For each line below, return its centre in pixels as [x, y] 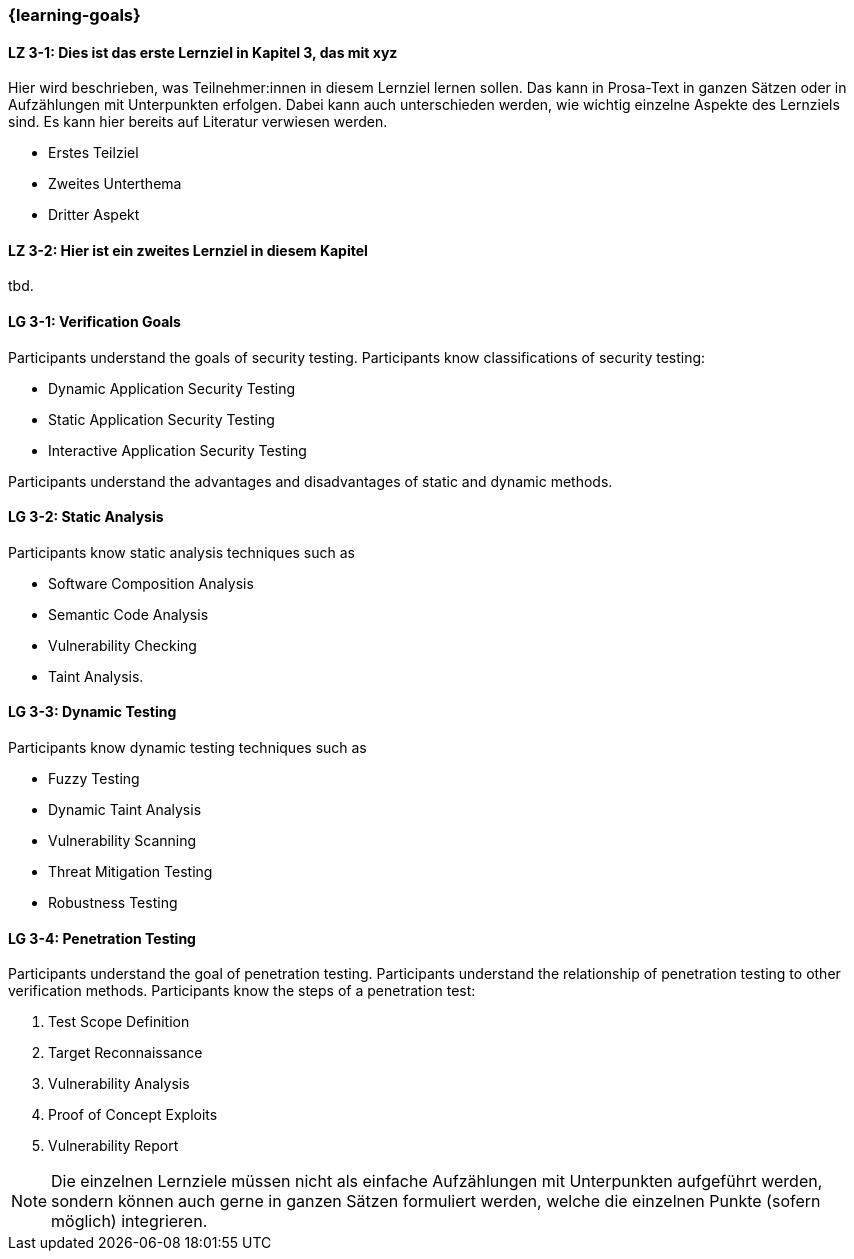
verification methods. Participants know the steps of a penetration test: [242, 991]
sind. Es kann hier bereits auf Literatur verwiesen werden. [198, 122]
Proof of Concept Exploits [133, 1115]
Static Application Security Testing [161, 419]
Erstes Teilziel [93, 153]
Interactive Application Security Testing [177, 450]
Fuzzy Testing [94, 779]
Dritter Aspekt [94, 215]
